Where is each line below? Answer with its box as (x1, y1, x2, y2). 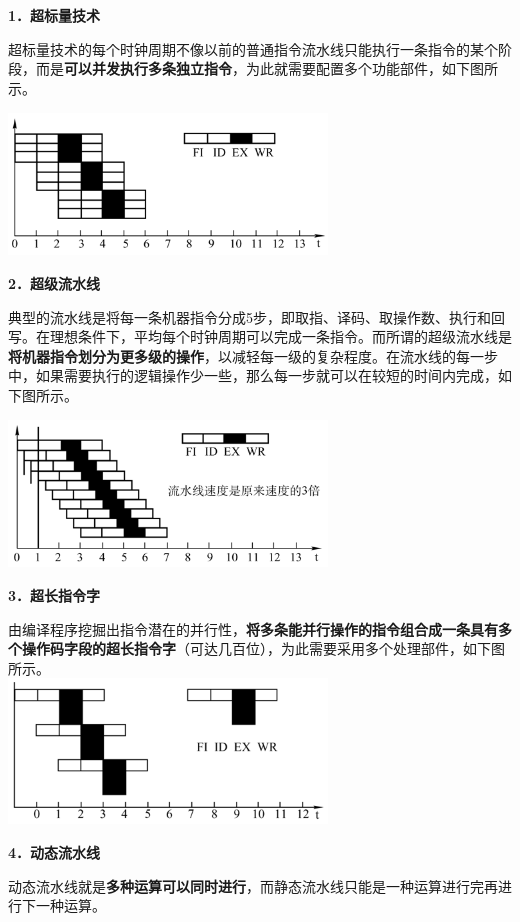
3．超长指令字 (8, 585, 101, 606)
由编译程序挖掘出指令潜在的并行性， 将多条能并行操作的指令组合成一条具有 (8, 618, 498, 639)
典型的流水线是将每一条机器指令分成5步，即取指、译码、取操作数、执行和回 (8, 306, 505, 327)
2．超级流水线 (8, 272, 101, 293)
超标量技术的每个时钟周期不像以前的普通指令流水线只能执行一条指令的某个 (8, 38, 498, 59)
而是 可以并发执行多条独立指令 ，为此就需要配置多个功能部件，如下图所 (35, 58, 498, 79)
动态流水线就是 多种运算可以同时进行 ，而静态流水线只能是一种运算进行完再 (8, 875, 498, 896)
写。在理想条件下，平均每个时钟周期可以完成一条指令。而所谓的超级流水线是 (8, 326, 512, 347)
